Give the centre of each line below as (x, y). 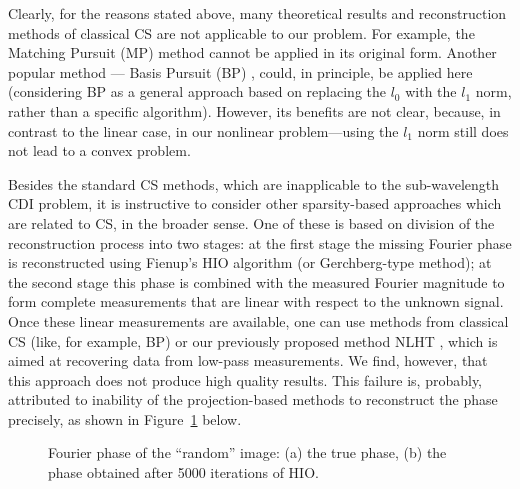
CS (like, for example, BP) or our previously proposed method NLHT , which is (253, 340)
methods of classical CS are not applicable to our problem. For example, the (241, 32)
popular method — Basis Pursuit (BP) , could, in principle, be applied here (240, 71)
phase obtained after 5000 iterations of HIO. (183, 472)
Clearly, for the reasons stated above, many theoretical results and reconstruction (257, 13)
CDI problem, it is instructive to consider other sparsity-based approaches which (255, 203)
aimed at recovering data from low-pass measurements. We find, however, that (248, 360)
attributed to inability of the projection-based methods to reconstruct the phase (253, 399)
